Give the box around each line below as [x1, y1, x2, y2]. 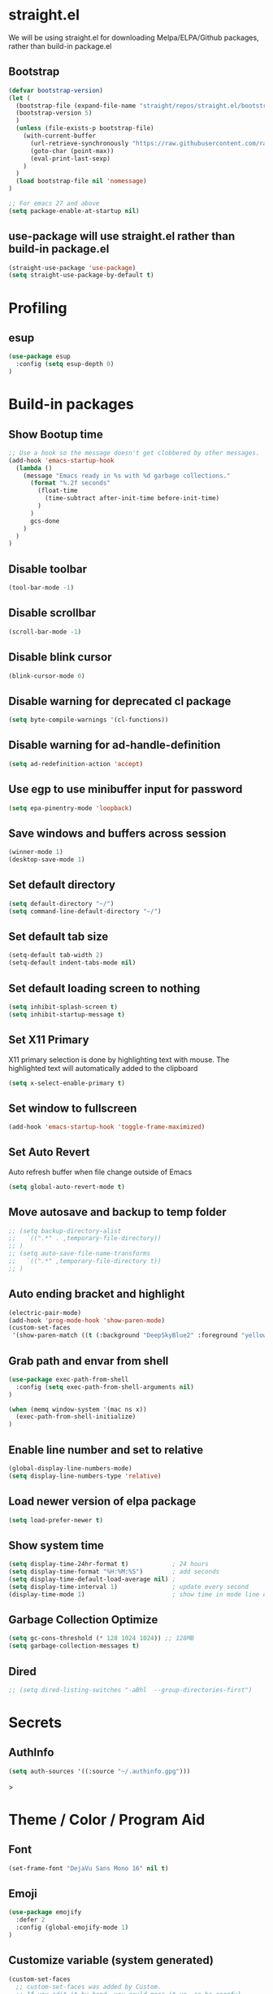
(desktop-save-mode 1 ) [8, 856, 85, 864]
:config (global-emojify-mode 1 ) [15, 1923, 129, 1932]
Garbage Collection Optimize [8, 1613, 158, 1627]
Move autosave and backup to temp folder [8, 1205, 227, 1219]
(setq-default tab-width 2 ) [8, 951, 104, 960]
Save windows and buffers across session [8, 826, 227, 840]
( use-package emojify [8, 1909, 82, 1917]
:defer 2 [15, 1916, 45, 1924]
